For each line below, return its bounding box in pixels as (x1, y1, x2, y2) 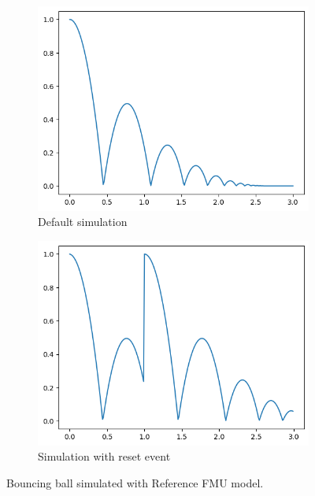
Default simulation (38, 213, 128, 230)
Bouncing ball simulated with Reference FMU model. (6, 474, 264, 490)
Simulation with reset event (38, 448, 171, 465)
